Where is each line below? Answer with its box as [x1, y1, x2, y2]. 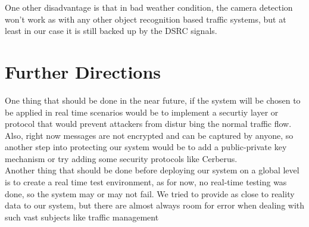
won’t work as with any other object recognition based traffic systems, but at [5, 13, 286, 25]
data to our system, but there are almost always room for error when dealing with [5, 199, 305, 212]
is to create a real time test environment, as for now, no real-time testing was [5, 176, 287, 188]
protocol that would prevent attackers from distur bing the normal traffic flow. [5, 117, 292, 130]
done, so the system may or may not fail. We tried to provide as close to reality [5, 187, 295, 200]
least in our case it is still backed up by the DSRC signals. [5, 24, 217, 37]
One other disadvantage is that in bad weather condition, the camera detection [5, 1, 293, 13]
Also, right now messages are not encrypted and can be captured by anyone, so [5, 129, 294, 141]
